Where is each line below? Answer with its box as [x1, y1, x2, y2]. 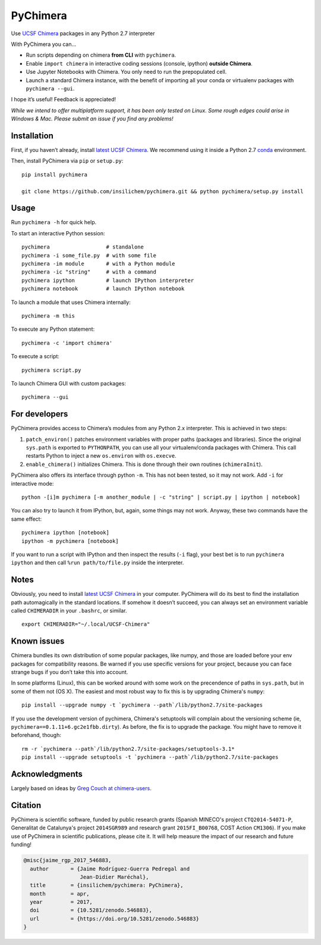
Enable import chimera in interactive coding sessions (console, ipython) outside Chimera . [26, 60, 253, 67]
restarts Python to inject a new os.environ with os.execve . [26, 452, 177, 459]
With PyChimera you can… [11, 41, 77, 48]
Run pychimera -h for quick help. [11, 219, 97, 226]
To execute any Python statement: [11, 325, 95, 333]
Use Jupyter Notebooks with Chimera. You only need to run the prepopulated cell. [26, 69, 227, 76]
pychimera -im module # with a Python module [21, 260, 175, 267]
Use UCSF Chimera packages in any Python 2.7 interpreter [11, 30, 155, 37]
